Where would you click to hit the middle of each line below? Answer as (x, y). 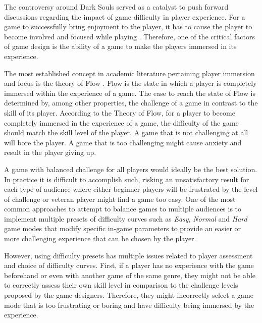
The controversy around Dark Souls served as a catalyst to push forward (116, 7)
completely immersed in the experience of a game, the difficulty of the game (121, 122)
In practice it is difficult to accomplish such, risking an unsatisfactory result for (127, 179)
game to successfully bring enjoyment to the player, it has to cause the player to (128, 26)
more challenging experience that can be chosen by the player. (100, 238)
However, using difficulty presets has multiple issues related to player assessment (128, 255)
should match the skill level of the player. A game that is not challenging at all (126, 132)
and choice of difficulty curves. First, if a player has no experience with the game (129, 265)
